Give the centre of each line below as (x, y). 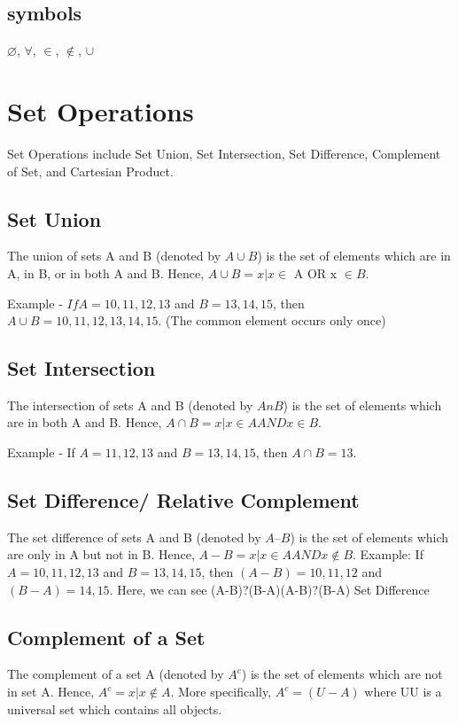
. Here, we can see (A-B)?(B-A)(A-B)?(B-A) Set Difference (269, 589)
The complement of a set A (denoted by (116, 674)
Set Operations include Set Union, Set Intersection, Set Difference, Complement (224, 153)
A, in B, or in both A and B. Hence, (106, 272)
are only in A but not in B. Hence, (101, 554)
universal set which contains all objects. (115, 708)
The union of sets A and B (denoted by (114, 256)
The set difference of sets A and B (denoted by (134, 537)
